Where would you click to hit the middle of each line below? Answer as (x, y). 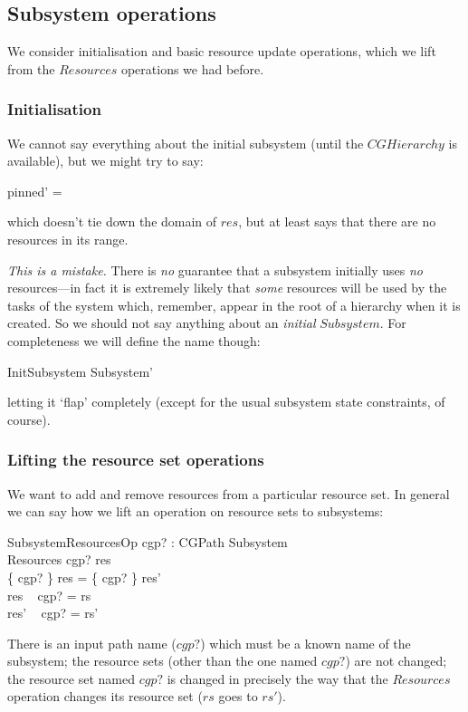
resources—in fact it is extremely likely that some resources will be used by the (227, 288)
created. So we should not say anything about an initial (162, 323)
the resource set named (71, 678)
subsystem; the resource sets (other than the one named (162, 661)
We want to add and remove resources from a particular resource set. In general (229, 493)
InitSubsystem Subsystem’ (80, 371)
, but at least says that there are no (337, 221)
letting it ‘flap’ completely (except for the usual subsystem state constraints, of (226, 402)
